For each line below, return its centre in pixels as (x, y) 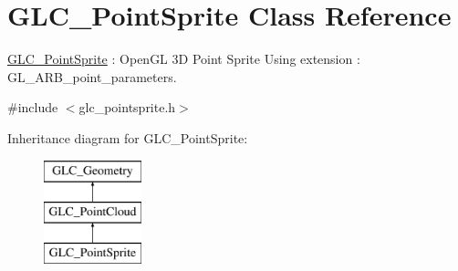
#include (33, 107)
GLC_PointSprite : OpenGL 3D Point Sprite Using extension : (184, 59)
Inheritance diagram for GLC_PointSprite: (128, 137)
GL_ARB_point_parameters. (92, 76)
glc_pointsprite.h (127, 107)
